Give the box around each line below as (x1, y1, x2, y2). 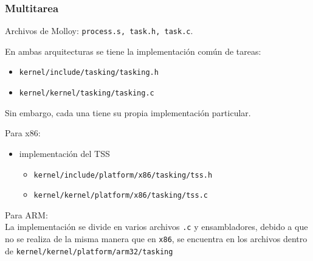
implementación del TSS (19, 147, 110, 159)
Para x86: (5, 127, 41, 139)
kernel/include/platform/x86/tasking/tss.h (33, 170, 213, 179)
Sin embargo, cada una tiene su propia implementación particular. (5, 106, 251, 119)
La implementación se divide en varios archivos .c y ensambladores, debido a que (5, 220, 308, 233)
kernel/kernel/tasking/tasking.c (19, 89, 154, 98)
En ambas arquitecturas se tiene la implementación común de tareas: (5, 44, 261, 57)
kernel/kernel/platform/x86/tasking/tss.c (33, 191, 208, 200)
